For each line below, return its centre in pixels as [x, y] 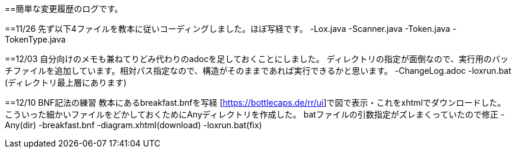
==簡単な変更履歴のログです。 [64, 9]
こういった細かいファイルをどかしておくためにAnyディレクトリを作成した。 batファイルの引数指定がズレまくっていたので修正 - [255, 114]
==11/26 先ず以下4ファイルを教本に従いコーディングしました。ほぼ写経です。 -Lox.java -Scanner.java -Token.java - [231, 29]
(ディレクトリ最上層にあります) [66, 82]
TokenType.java [35, 39]
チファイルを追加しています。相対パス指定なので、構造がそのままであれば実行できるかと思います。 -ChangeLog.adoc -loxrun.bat [258, 71]
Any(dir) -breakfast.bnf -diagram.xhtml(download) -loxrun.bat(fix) [133, 125]
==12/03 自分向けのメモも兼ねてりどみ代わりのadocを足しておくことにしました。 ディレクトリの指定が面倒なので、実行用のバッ [257, 59]
